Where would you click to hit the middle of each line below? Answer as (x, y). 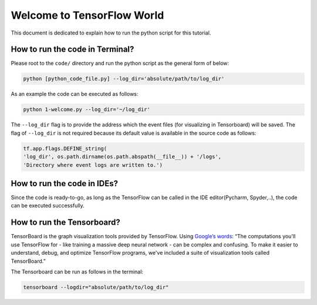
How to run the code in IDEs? (65, 184)
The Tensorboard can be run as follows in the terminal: (77, 272)
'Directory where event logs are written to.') (93, 165)
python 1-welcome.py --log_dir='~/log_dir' (87, 109)
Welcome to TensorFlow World (87, 15)
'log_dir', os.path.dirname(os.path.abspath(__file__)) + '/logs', (122, 157)
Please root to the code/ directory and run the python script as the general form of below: (120, 63)
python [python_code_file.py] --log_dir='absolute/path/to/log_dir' (124, 79)
